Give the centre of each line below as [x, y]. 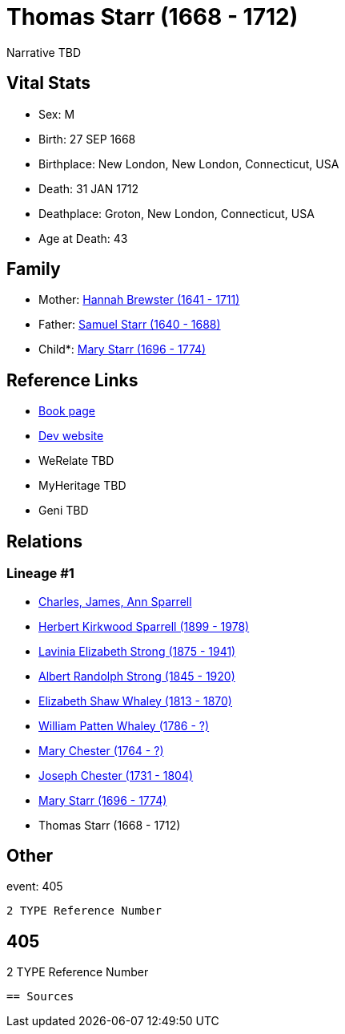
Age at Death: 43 [83, 238]
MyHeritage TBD [82, 486]
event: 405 [35, 887]
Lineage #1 [40, 574]
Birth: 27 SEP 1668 [87, 139]
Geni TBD [64, 511]
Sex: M [57, 114]
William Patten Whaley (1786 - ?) [124, 725]
